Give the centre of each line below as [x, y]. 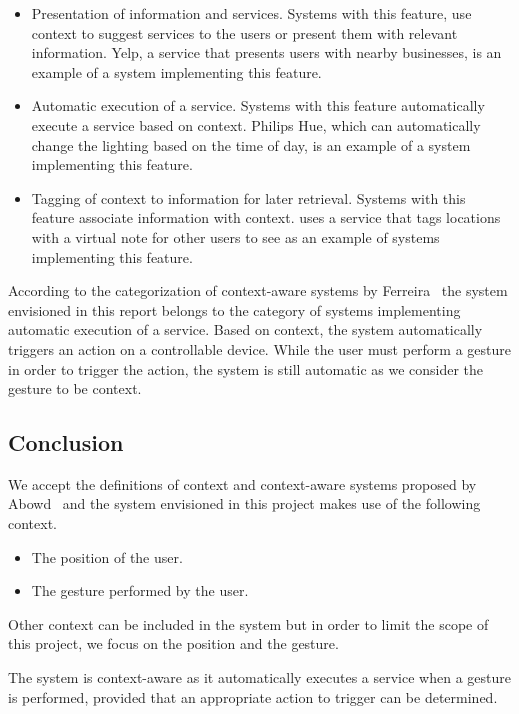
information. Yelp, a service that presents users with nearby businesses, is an [266, 52]
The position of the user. [107, 556]
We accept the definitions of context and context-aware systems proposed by [242, 483]
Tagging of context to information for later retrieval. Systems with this [248, 197]
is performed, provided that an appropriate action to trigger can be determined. [253, 696]
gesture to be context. [75, 388]
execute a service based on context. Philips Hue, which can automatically [256, 124]
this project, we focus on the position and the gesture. [173, 643]
